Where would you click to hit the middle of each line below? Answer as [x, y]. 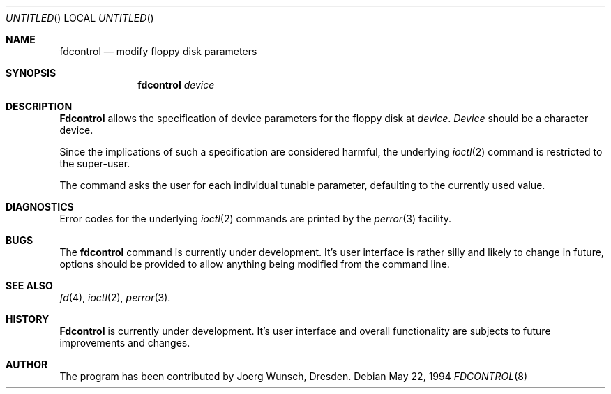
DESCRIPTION [39, 106]
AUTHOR [27, 364]
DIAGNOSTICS [40, 207]
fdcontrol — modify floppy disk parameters [158, 51]
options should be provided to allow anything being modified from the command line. [255, 264]
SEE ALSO [29, 286]
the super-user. [95, 164]
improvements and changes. [125, 343]
